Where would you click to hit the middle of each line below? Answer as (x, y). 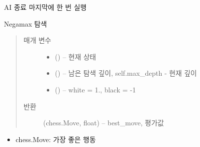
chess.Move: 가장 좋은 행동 (56, 139)
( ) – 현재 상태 (75, 56)
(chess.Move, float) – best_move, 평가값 (103, 123)
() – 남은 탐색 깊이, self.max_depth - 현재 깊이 (126, 73)
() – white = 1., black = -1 (95, 89)
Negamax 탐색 (26, 23)
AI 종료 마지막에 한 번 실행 (45, 7)
